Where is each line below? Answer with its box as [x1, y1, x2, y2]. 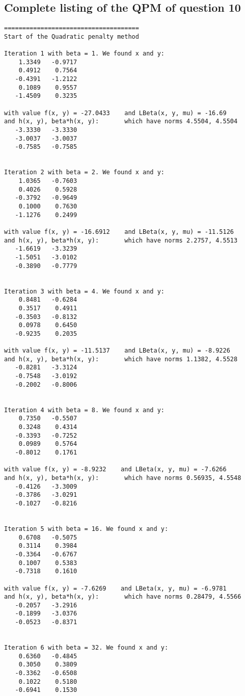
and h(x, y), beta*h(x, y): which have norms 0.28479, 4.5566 [4, 593, 241, 601]
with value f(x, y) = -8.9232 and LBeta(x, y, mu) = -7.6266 [4, 466, 227, 473]
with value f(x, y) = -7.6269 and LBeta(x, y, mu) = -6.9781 [4, 584, 227, 592]
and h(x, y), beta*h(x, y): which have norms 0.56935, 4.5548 [4, 474, 241, 481]
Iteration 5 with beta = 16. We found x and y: [4, 525, 169, 532]
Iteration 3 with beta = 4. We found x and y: [4, 287, 165, 295]
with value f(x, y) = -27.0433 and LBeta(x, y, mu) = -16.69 [4, 109, 227, 117]
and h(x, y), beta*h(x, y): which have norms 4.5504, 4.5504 [4, 118, 238, 125]
